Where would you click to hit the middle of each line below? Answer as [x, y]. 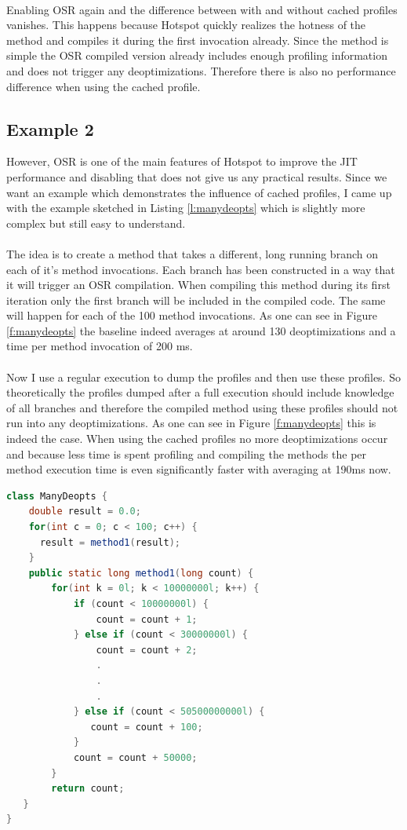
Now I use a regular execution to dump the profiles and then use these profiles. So [203, 377]
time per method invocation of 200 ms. [100, 346]
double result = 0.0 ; [85, 512]
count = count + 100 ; [147, 727]
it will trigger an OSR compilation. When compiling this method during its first [198, 285]
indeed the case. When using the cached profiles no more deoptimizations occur [197, 439]
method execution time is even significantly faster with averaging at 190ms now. [199, 469]
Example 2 [50, 128]
